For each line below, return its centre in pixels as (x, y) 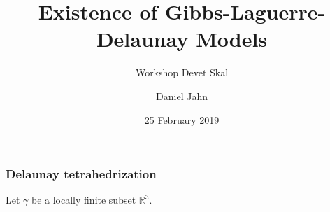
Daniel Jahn (182, 96)
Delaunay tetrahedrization (81, 174)
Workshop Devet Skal (182, 72)
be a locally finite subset (84, 200)
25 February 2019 (182, 119)
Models (232, 39)
